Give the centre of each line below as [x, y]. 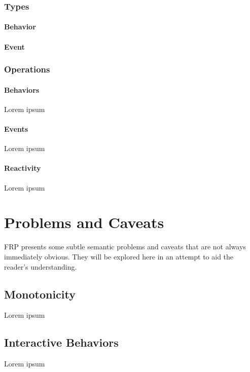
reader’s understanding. [41, 266]
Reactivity [23, 168]
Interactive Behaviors [61, 342]
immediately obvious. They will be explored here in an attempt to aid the [119, 256]
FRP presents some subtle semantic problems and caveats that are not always [125, 247]
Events [16, 129]
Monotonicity [40, 294]
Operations [27, 69]
